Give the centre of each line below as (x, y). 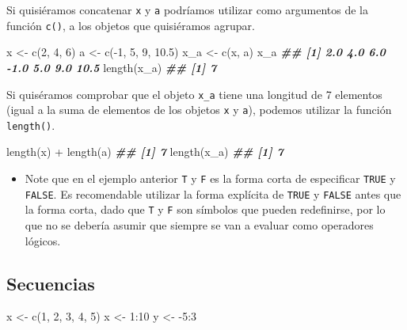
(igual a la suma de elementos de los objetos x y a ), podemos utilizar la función (199, 110)
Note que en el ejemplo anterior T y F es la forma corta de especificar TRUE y (210, 178)
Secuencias (51, 283)
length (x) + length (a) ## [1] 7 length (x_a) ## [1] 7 (145, 152)
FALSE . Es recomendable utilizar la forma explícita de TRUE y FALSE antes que (213, 193)
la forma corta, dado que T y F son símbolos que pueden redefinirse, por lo (205, 209)
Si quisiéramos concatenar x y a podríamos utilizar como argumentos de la (187, 9)
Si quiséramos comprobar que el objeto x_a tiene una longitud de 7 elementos (194, 94)
